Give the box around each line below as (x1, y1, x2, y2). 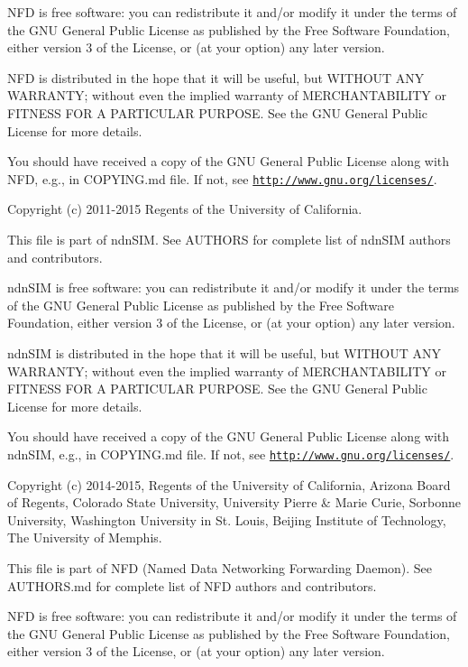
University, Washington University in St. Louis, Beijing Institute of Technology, (7, 510, 446, 529)
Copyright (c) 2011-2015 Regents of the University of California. (7, 199, 362, 218)
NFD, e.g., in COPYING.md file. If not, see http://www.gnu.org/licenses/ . (7, 169, 437, 188)
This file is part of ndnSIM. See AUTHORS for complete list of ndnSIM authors (7, 230, 451, 248)
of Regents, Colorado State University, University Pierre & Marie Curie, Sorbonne (7, 493, 462, 512)
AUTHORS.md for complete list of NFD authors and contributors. (7, 576, 377, 595)
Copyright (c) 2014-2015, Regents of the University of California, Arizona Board (7, 475, 451, 494)
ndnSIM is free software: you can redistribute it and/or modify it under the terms (7, 278, 460, 297)
